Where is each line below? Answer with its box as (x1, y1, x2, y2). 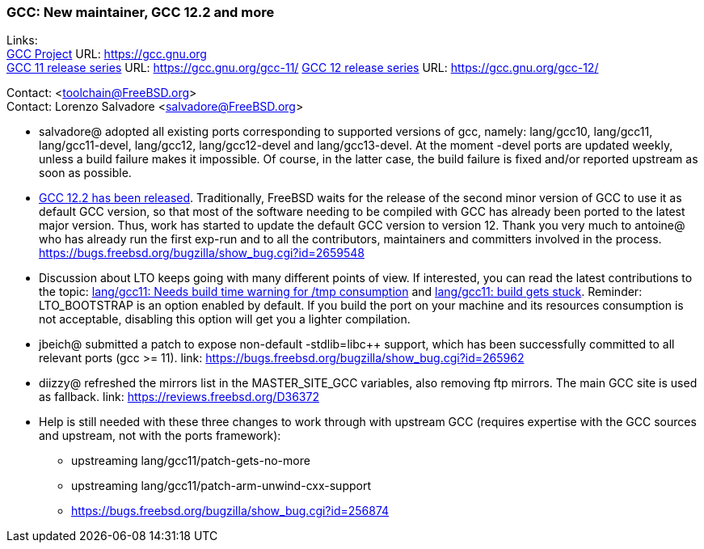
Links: (6, 33, 38, 48)
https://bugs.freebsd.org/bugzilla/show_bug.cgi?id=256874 (71, 504, 390, 518)
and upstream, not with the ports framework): (39, 429, 281, 443)
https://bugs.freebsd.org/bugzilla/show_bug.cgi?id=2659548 (39, 246, 365, 260)
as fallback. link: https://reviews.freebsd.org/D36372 (39, 390, 319, 404)
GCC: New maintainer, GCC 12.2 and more (6, 4, 275, 20)
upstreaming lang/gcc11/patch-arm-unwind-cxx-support (71, 479, 371, 493)
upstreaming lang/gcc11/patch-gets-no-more (71, 454, 310, 468)
